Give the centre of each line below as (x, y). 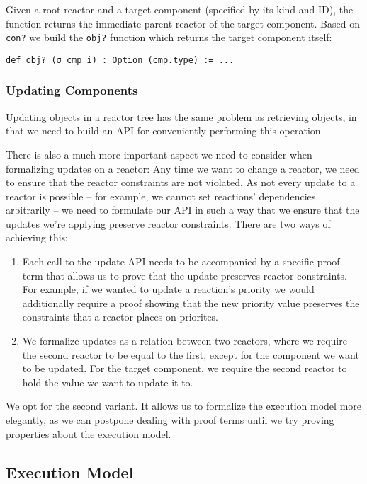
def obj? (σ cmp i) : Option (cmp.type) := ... (120, 60)
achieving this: (37, 237)
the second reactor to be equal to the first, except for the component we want (191, 354)
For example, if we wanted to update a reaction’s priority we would (168, 289)
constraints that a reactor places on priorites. (120, 317)
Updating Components (72, 90)
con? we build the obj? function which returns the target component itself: (169, 37)
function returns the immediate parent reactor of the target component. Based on (183, 23)
